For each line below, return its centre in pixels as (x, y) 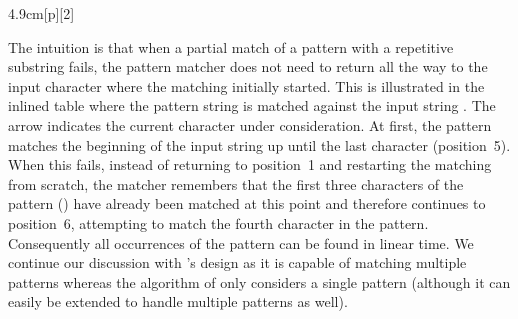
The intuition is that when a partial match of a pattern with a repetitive (231, 46)
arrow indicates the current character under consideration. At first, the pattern (250, 124)
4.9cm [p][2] (41, 13)
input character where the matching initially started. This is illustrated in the (246, 85)
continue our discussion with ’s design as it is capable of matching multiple (237, 262)
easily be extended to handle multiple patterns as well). (178, 301)
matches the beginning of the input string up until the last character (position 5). (259, 144)
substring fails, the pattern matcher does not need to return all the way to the (248, 66)
